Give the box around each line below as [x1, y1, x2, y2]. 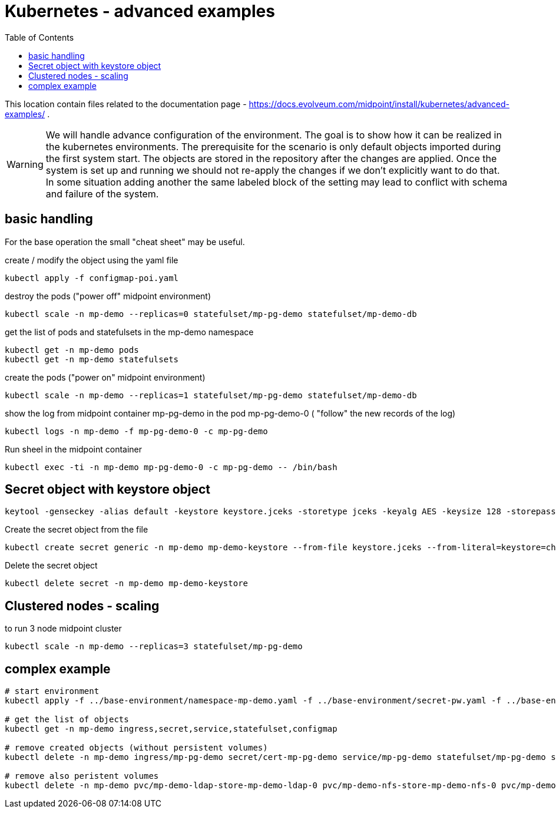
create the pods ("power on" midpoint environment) [5, 372, 206, 382]
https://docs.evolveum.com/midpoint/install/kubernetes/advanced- [249, 98, 509, 109]
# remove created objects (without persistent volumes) [5, 743, 268, 753]
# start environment [5, 686, 100, 696]
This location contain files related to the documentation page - [5, 98, 247, 109]
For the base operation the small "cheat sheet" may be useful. [5, 236, 245, 247]
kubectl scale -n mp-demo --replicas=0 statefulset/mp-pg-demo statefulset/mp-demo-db [5, 309, 417, 319]
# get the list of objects [5, 715, 129, 725]
